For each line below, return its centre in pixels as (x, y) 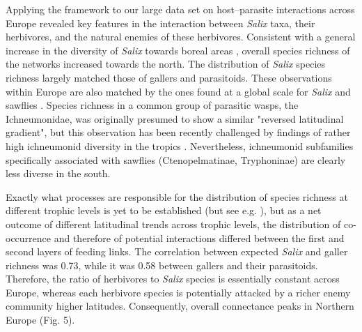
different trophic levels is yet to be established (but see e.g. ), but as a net (164, 210)
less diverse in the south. (58, 173)
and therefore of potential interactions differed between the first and (199, 237)
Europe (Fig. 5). (40, 320)
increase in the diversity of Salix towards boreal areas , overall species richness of (178, 50)
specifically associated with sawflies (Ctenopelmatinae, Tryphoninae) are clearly (176, 159)
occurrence (29, 237)
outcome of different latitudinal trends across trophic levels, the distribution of (173, 224)
